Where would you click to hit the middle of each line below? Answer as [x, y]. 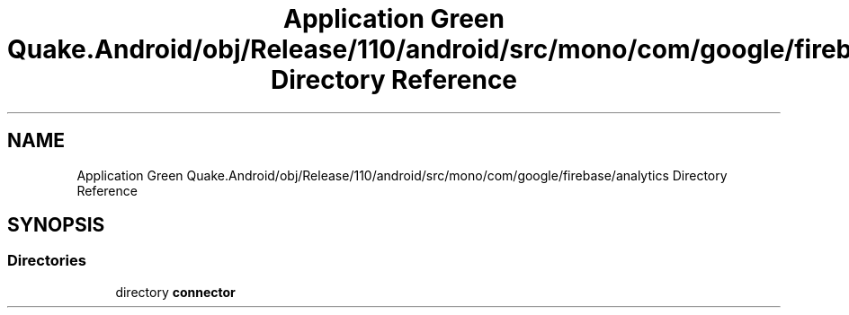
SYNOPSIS [56, 225]
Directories [47, 261]
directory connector [175, 292]
